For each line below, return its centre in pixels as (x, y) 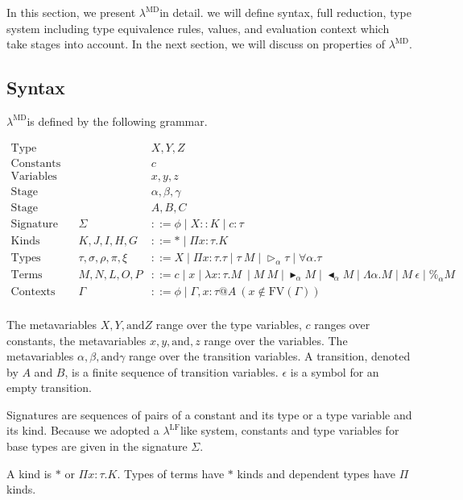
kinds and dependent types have (316, 473)
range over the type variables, (229, 324)
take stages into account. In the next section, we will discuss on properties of (196, 44)
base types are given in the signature (97, 446)
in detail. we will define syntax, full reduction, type (285, 12)
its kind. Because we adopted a (83, 430)
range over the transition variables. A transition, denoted (269, 356)
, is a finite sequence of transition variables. (172, 371)
